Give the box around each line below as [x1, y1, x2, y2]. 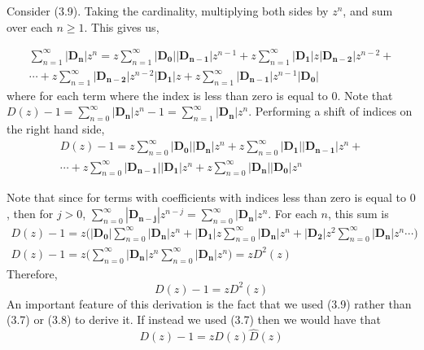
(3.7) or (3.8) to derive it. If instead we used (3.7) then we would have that [7, 311, 381, 328]
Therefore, [7, 265, 58, 282]
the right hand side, [7, 120, 105, 138]
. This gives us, [84, 18, 160, 35]
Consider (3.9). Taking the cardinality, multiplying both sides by [7, 2, 329, 19]
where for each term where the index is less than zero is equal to [7, 86, 328, 103]
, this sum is [327, 205, 389, 222]
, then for [7, 205, 54, 222]
